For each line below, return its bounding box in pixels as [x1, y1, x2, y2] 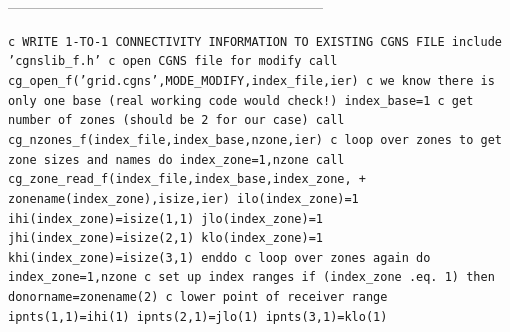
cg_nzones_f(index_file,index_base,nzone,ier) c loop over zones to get [8, 132, 502, 147]
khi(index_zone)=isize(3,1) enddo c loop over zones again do [8, 250, 431, 265]
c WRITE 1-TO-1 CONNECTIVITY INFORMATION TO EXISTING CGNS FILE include [8, 34, 502, 49]
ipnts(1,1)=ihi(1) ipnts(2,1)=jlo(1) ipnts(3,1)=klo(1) [8, 309, 388, 324]
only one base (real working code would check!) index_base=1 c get [8, 93, 474, 108]
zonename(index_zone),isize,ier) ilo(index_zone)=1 [8, 191, 359, 206]
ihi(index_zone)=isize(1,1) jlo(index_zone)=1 [8, 211, 323, 226]
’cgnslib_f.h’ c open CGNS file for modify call [8, 54, 338, 69]
